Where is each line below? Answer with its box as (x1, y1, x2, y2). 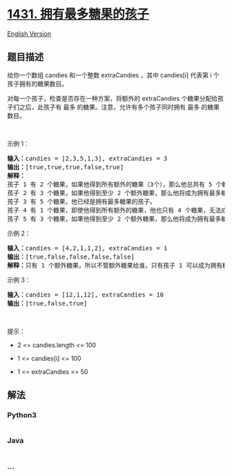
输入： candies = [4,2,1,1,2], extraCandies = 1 (7, 244, 168, 252)
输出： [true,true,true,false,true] (7, 163, 124, 171)
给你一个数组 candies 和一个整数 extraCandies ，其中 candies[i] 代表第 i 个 (7, 70, 220, 79)
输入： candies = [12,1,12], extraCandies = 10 (7, 290, 164, 299)
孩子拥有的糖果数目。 (7, 79, 68, 88)
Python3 (7, 410, 37, 420)
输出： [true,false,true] (7, 299, 88, 307)
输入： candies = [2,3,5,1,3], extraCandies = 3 (7, 155, 168, 162)
